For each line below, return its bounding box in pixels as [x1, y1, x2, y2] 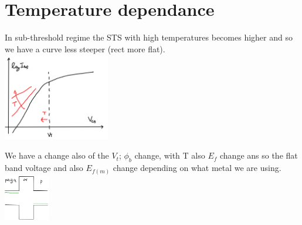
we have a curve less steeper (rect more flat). [5, 42, 165, 55]
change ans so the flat [220, 149, 298, 162]
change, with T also [134, 149, 205, 162]
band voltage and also [5, 162, 83, 174]
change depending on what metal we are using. [113, 162, 281, 174]
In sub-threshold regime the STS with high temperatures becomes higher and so [5, 31, 293, 43]
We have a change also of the [5, 149, 109, 162]
